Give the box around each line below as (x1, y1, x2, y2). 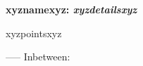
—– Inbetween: (6, 49, 70, 64)
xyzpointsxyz (6, 25, 62, 40)
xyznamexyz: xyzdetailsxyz (6, 2, 137, 16)
